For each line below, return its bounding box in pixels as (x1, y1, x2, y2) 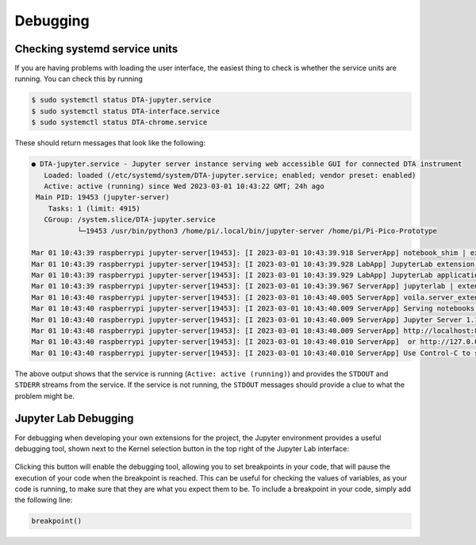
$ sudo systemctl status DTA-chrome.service (31, 118, 208, 127)
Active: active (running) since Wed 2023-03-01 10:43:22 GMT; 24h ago (44, 181, 324, 191)
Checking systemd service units (14, 42, 178, 56)
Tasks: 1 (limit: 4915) (48, 203, 140, 213)
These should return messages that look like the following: (14, 138, 206, 148)
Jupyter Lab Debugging (14, 412, 134, 425)
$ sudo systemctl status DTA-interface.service (31, 106, 220, 115)
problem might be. (14, 391, 75, 400)
